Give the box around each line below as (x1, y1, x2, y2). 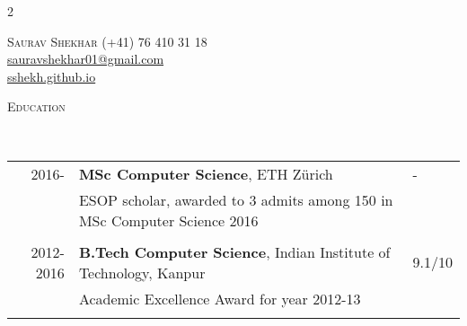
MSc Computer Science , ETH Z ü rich (78, 163, 333, 184)
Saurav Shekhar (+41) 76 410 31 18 (7, 31, 207, 50)
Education (7, 97, 66, 116)
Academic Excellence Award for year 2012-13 (78, 287, 361, 309)
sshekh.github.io (7, 66, 96, 85)
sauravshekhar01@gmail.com (7, 49, 164, 68)
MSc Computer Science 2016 (78, 209, 259, 231)
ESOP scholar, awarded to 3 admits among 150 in (78, 189, 393, 210)
